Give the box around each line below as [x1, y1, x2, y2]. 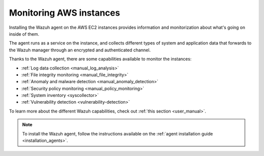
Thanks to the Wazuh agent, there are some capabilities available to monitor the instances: [9, 56, 192, 62]
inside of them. [9, 31, 39, 37]
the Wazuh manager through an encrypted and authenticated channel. [9, 47, 151, 53]
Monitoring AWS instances [9, 7, 120, 18]
